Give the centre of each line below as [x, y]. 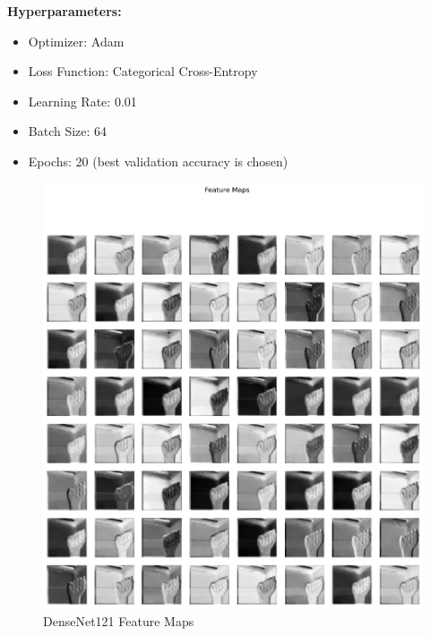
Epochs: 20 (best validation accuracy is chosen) [158, 161]
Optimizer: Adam [76, 41]
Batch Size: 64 [68, 131]
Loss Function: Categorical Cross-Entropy [143, 71]
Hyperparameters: [64, 11]
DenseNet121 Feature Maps [119, 620]
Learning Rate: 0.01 [82, 101]
